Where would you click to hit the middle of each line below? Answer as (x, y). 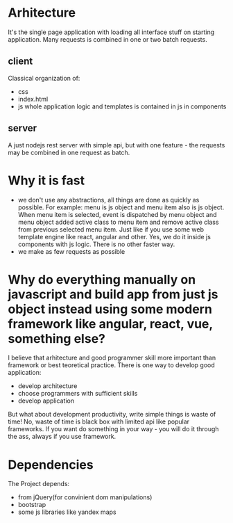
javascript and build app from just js (113, 294)
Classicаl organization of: (44, 78)
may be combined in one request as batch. (69, 152)
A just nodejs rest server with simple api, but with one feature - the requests (116, 145)
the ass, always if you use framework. (62, 437)
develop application (46, 401)
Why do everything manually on (102, 279)
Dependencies (51, 465)
